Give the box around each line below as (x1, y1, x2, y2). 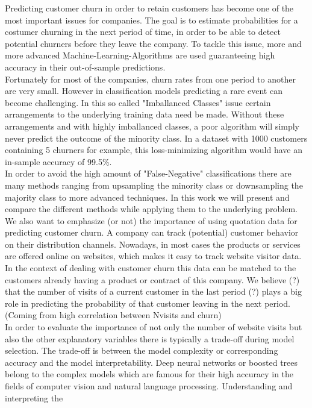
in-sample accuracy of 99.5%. (5, 155, 112, 168)
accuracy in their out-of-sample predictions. (5, 60, 166, 73)
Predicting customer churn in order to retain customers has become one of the (5, 2, 294, 14)
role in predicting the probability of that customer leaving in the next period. (5, 297, 290, 309)
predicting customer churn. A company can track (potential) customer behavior (5, 226, 299, 239)
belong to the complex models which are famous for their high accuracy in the (5, 368, 294, 380)
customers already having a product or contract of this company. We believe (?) (5, 273, 300, 286)
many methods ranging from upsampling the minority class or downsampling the (5, 178, 303, 191)
